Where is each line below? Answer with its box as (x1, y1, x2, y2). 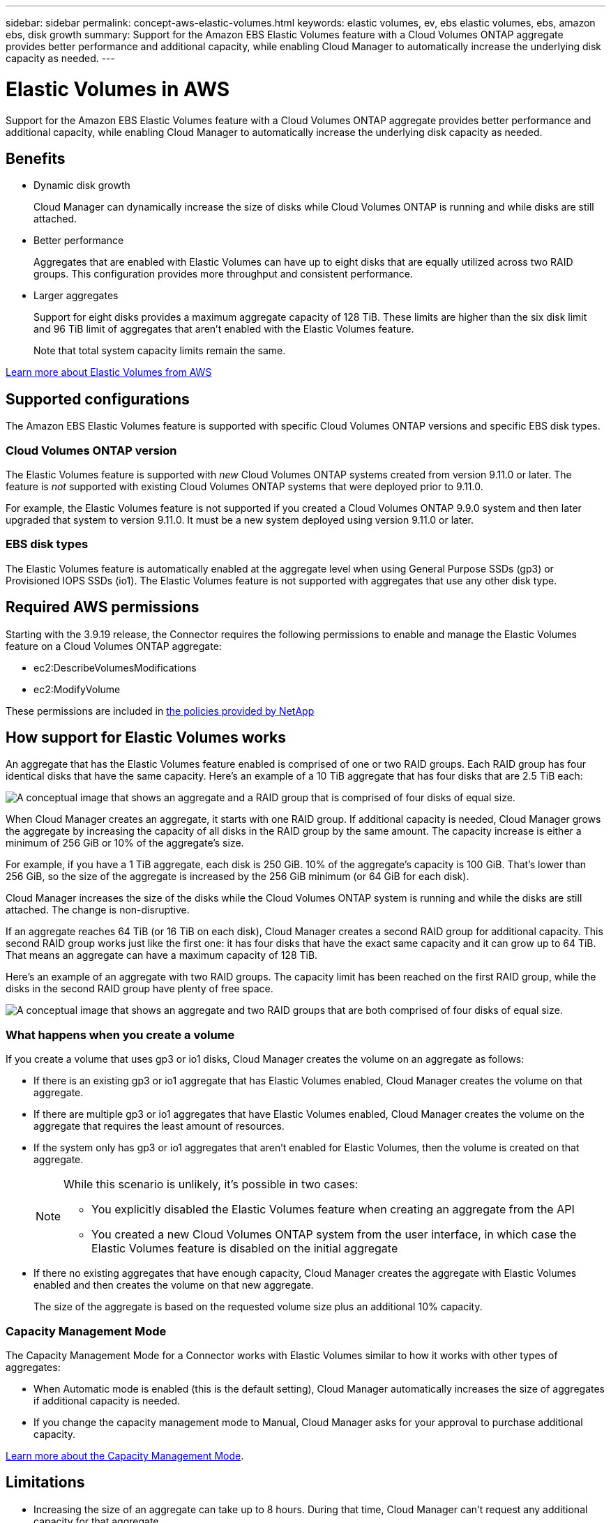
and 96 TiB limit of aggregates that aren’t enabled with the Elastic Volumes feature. (33, 323, 414, 335)
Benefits (6, 149, 66, 167)
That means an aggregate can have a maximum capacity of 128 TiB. (6, 949, 318, 962)
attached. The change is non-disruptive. (6, 904, 190, 916)
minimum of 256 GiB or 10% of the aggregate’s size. (6, 837, 244, 849)
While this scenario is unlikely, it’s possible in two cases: (63, 1177, 359, 1192)
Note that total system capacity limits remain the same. (33, 344, 286, 357)
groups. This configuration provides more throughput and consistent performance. (33, 268, 414, 280)
